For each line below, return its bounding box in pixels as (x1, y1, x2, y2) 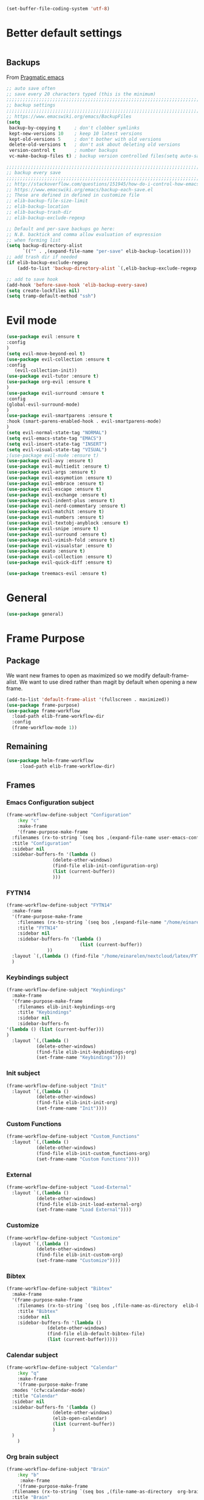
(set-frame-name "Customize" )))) (36, 1258, 121, 1264)
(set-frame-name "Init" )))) (36, 1105, 107, 1111)
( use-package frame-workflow (6, 707, 80, 714)
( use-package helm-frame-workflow (6, 757, 94, 763)
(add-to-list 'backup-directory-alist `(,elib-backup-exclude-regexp (17, 265, 197, 271)
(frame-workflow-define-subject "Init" (6, 1083, 107, 1089)
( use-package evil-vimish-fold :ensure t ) (6, 537, 115, 543)
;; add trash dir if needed (6, 254, 78, 261)
